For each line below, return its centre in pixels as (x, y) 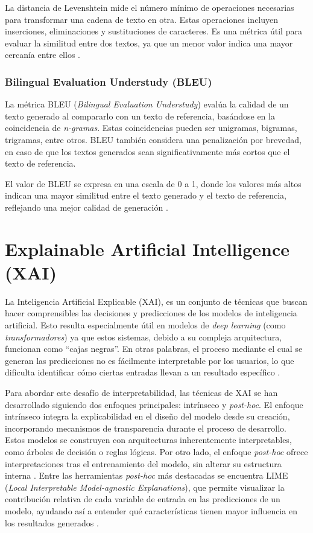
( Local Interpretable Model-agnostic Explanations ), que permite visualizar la (145, 487)
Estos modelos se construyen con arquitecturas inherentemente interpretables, (148, 440)
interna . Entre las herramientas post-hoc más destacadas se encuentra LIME (147, 475)
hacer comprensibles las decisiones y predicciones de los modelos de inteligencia (151, 313)
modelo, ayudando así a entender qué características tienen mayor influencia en (151, 510)
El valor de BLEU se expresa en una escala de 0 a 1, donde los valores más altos (153, 183)
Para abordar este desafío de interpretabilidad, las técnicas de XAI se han (141, 392)
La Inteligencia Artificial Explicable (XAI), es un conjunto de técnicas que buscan (156, 301)
